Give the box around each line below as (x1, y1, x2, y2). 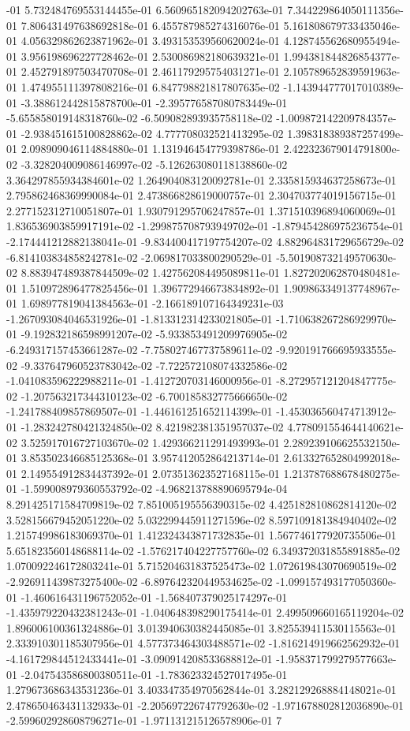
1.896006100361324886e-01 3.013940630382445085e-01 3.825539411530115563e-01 (6, 619, 397, 636)
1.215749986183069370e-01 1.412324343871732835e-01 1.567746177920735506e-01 (6, 527, 397, 543)
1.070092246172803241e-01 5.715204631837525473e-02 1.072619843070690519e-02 (6, 558, 397, 574)
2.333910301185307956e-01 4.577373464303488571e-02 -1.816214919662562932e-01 (6, 635, 401, 651)
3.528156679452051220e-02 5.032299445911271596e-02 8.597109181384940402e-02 (6, 511, 397, 528)
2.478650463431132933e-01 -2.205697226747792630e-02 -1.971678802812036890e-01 (6, 696, 404, 713)
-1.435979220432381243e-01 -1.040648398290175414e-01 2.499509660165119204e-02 (6, 604, 404, 621)
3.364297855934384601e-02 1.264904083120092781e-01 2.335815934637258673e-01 (6, 171, 397, 188)
